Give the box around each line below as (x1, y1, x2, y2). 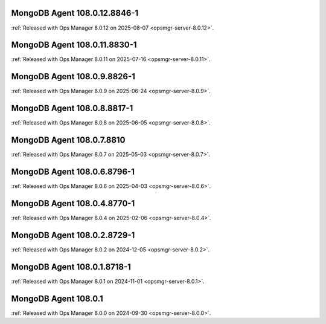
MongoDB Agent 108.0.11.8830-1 (11, 40, 137, 50)
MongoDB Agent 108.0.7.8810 (11, 135, 126, 145)
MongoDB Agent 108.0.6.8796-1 (11, 166, 135, 177)
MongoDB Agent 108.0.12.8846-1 (11, 8, 139, 18)
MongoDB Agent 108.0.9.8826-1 (11, 71, 136, 82)
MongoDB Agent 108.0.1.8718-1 (11, 262, 131, 272)
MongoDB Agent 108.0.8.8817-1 (11, 103, 133, 114)
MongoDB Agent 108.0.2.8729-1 (11, 230, 135, 240)
